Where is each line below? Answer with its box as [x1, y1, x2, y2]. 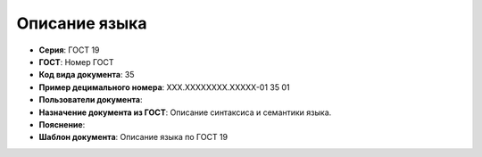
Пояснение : [38, 119, 86, 129]
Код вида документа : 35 [38, 70, 135, 80]
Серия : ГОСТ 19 [38, 45, 100, 55]
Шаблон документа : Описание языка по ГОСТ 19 [38, 132, 228, 143]
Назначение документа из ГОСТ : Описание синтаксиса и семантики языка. [38, 107, 332, 118]
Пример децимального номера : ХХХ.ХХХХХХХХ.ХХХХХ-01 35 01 [38, 81, 290, 93]
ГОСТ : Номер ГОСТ [38, 56, 115, 67]
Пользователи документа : [38, 95, 143, 105]
